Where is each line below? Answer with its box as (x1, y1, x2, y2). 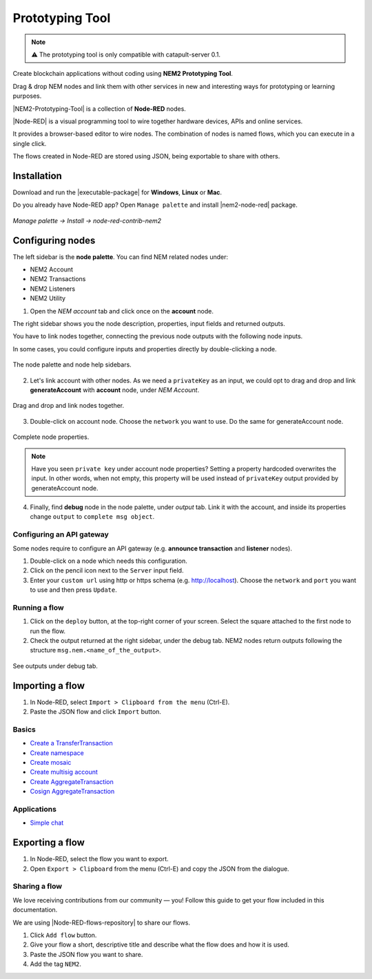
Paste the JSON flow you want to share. (30, 950, 143, 958)
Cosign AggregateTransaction (30, 787, 115, 796)
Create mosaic (30, 759, 72, 767)
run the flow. (30, 627, 65, 635)
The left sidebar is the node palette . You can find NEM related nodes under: (12, 252, 229, 261)
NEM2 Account (30, 265, 74, 274)
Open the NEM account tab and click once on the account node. (30, 307, 214, 315)
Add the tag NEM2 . (30, 960, 82, 968)
